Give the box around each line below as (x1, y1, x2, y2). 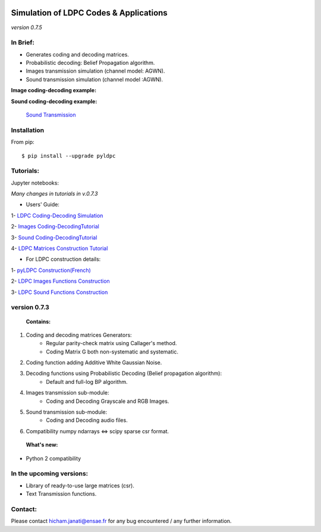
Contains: (26, 318, 51, 325)
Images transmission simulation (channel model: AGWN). (26, 67, 165, 74)
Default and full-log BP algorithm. (46, 378, 128, 385)
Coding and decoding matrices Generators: (26, 331, 132, 339)
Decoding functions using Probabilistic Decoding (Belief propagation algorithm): (26, 370, 222, 377)
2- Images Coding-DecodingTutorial (11, 223, 99, 230)
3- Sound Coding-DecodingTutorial (11, 234, 97, 241)
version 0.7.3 (11, 303, 50, 312)
